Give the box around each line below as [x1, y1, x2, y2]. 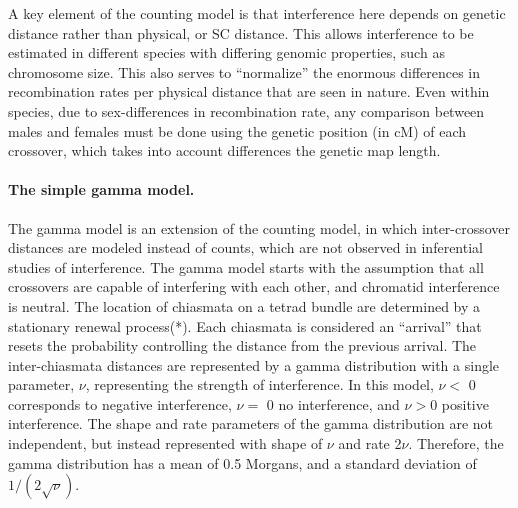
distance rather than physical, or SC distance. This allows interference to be [8, 22, 474, 43]
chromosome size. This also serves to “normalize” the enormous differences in [8, 61, 481, 82]
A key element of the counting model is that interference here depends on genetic [8, 3, 506, 23]
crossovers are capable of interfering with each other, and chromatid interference [8, 276, 500, 297]
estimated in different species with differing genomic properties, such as [8, 42, 445, 63]
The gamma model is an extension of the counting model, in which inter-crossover [8, 217, 511, 238]
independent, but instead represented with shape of [8, 433, 323, 454]
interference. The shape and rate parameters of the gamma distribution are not [8, 413, 494, 434]
